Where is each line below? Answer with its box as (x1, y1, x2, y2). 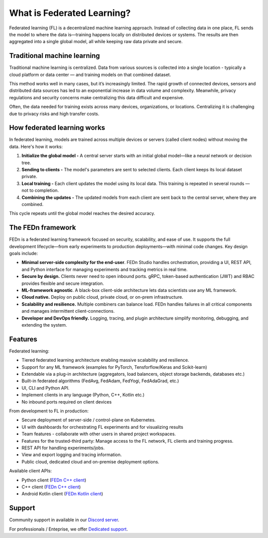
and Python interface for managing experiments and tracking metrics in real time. (21, 266, 188, 272)
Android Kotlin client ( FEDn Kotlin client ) (21, 491, 104, 497)
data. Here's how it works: (9, 143, 63, 149)
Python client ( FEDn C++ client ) (21, 477, 86, 483)
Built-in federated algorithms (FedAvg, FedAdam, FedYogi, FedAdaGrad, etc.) (21, 378, 179, 384)
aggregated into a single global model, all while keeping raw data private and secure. (9, 39, 183, 45)
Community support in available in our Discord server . (9, 517, 120, 523)
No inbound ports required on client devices (21, 399, 112, 404)
